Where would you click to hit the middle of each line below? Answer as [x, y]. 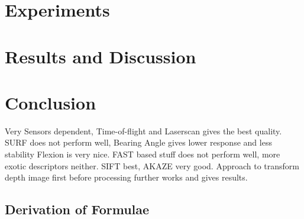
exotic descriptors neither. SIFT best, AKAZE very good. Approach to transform [152, 165]
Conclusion [51, 102]
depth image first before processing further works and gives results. [126, 177]
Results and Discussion [101, 56]
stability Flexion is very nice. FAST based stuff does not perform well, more [143, 154]
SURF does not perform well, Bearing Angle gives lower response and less [138, 142]
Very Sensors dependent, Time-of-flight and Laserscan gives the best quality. [143, 131]
